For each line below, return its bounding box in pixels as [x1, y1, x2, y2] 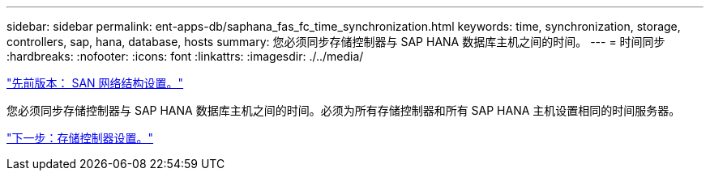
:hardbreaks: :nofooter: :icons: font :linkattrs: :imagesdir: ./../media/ [6, 49, 364, 63]
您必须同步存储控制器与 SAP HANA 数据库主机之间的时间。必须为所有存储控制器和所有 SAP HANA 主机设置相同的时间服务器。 [6, 103, 681, 117]
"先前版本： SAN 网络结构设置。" [6, 76, 184, 90]
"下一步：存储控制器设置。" [6, 131, 154, 145]
